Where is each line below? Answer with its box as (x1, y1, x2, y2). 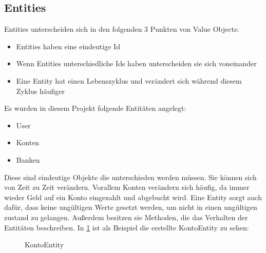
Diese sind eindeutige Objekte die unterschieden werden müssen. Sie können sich (4, 171, 257, 182)
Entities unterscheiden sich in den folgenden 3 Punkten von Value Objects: (4, 24, 239, 34)
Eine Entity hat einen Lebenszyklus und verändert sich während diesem (16, 75, 242, 86)
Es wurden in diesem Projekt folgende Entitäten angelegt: (4, 103, 186, 113)
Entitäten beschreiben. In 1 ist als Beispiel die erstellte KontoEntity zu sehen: (4, 222, 249, 232)
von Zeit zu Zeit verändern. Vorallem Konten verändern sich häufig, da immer (4, 182, 250, 192)
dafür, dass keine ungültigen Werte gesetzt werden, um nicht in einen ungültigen (4, 202, 257, 212)
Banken (16, 154, 40, 165)
